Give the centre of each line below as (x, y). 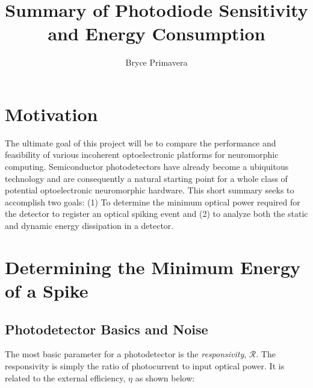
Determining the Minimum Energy (153, 267)
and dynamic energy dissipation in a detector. (89, 225)
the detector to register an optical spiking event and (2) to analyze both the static (156, 214)
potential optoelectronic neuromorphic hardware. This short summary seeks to (150, 190)
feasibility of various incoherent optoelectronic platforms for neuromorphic (142, 155)
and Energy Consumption (156, 33)
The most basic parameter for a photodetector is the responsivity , (126, 354)
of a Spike (47, 290)
